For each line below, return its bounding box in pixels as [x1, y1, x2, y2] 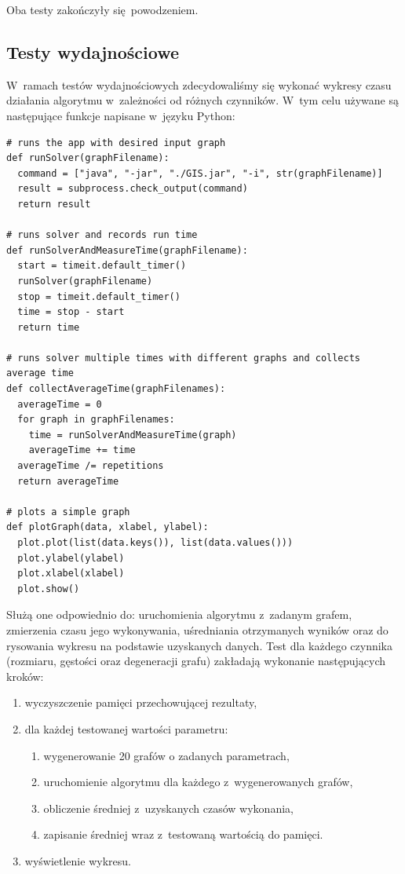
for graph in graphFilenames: [17, 414, 175, 426]
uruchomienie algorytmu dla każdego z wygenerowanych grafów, [43, 773, 353, 790]
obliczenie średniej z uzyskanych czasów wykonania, [43, 799, 294, 816]
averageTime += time [28, 444, 136, 456]
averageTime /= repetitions [17, 460, 164, 472]
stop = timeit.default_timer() [17, 291, 181, 302]
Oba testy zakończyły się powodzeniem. [6, 2, 199, 17]
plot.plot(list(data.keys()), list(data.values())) [17, 537, 294, 549]
